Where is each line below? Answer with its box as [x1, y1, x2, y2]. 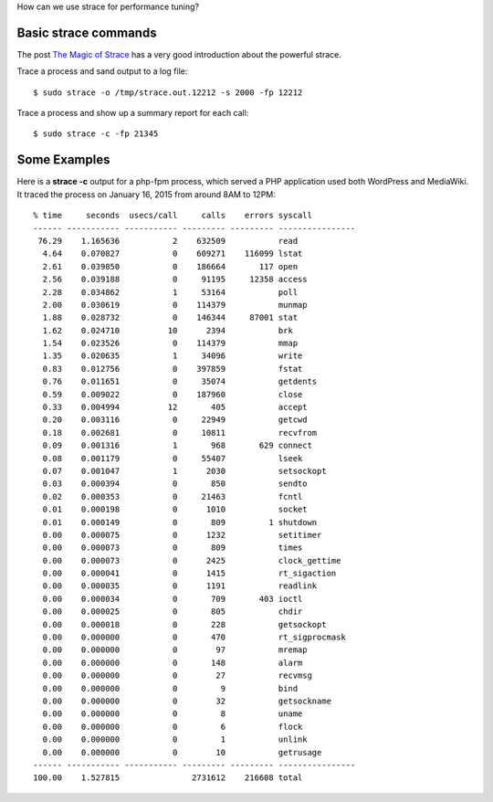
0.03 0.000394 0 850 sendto [42, 479, 308, 489]
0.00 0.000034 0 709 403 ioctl [42, 594, 303, 604]
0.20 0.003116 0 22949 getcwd [42, 415, 308, 425]
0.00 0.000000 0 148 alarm [42, 658, 303, 668]
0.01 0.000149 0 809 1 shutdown [42, 517, 318, 527]
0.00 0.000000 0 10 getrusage [42, 747, 322, 757]
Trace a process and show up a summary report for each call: [16, 108, 249, 119]
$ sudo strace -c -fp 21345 [33, 129, 159, 139]
